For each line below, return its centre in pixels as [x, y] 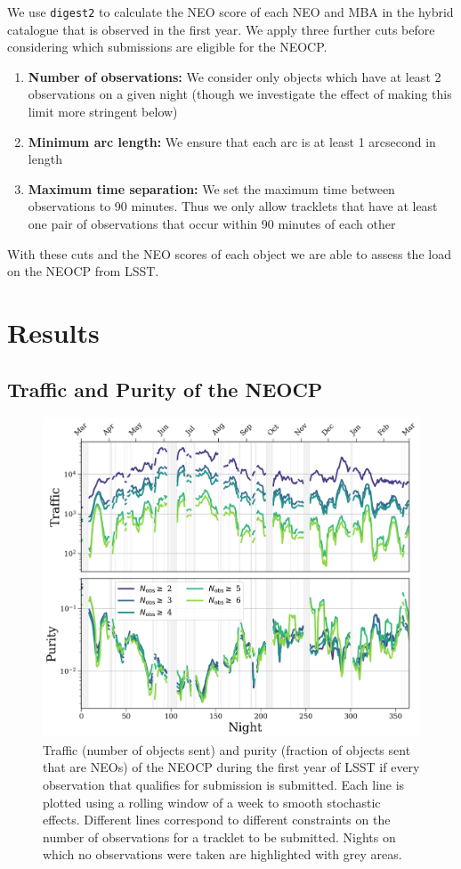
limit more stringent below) [103, 112]
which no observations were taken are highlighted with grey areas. [222, 854]
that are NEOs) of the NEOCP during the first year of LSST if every [231, 767]
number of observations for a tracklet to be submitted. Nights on [219, 837]
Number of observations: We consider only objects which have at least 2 [235, 76]
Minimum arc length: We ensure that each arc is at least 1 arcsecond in [232, 141]
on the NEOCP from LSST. [83, 271]
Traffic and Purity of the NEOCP [165, 389]
